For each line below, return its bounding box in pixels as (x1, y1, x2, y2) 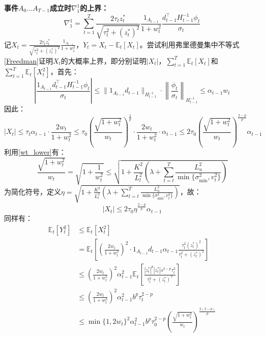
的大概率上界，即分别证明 (61, 55, 146, 66)
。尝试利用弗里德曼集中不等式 (139, 39, 240, 49)
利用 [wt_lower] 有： (4, 147, 66, 157)
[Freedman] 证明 (4, 55, 53, 66)
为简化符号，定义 (4, 186, 61, 196)
